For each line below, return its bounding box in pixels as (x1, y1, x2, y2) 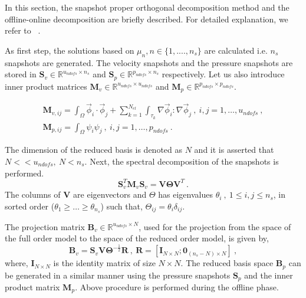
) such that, (100, 199, 143, 212)
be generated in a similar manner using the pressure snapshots (5, 268, 231, 281)
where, (5, 257, 28, 269)
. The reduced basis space (180, 257, 274, 269)
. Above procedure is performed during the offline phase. (75, 281, 279, 293)
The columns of (5, 188, 61, 201)
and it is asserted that (194, 143, 274, 156)
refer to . (5, 24, 41, 37)
